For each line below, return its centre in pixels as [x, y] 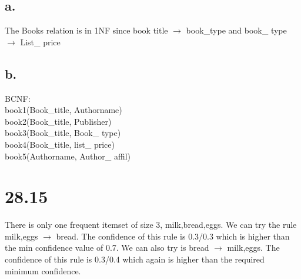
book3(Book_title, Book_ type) [63, 133]
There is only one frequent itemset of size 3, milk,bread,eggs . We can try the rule [151, 225]
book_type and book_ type [236, 30]
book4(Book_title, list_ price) [60, 144]
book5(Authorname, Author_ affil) [68, 156]
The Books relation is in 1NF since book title [86, 30]
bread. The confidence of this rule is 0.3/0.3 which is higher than [173, 236]
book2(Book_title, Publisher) [58, 121]
